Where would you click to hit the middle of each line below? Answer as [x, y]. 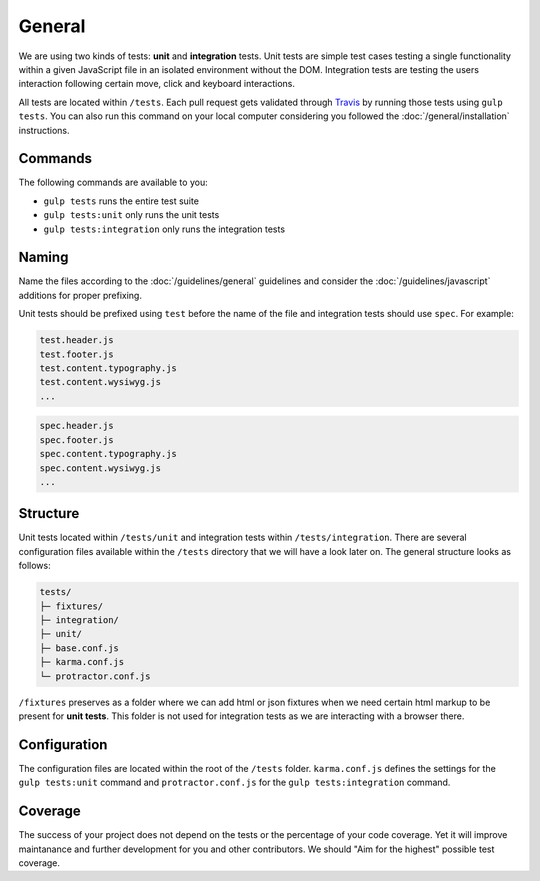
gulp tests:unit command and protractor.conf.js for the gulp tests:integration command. [234, 782]
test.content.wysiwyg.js [100, 382]
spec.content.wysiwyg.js [100, 468]
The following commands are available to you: [113, 182]
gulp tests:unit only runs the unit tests [131, 215]
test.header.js [76, 340]
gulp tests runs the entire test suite [121, 201]
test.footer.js [76, 354]
